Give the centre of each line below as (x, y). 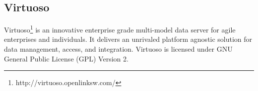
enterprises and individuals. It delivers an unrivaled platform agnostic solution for (128, 39)
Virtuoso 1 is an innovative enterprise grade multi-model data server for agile (120, 29)
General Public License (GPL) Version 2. (66, 58)
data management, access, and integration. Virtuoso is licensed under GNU (118, 49)
